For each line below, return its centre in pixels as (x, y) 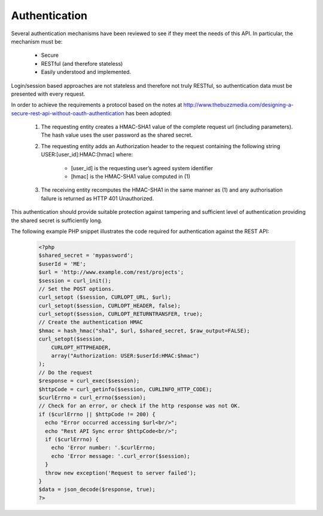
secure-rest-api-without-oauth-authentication (68, 113)
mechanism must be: (37, 41)
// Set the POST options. (77, 289)
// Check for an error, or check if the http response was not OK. (140, 406)
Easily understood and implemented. (86, 72)
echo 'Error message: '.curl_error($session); (121, 456)
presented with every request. (48, 94)
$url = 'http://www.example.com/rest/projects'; (111, 272)
